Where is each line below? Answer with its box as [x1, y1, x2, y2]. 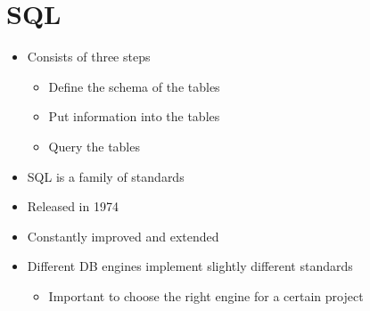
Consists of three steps [27, 47, 151, 66]
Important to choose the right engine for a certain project [48, 286, 364, 305]
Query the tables [48, 136, 140, 155]
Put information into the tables [48, 107, 220, 126]
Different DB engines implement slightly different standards [27, 257, 353, 275]
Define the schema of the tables [48, 77, 220, 95]
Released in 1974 [27, 197, 119, 216]
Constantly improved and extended [27, 226, 219, 245]
